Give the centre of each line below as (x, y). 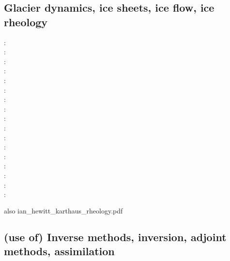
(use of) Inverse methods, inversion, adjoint (115, 237)
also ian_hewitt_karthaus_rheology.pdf (63, 210)
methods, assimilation (59, 251)
